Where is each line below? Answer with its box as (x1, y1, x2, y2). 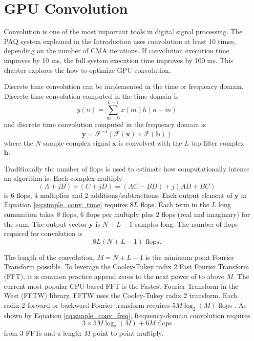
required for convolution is (4, 228, 83, 238)
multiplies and (40, 190, 83, 200)
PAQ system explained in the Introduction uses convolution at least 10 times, (4, 36, 236, 46)
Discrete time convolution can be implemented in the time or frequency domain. (4, 81, 244, 91)
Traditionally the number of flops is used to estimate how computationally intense (4, 163, 250, 173)
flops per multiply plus (86, 209, 154, 219)
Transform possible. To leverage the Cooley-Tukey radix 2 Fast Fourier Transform (4, 261, 249, 272)
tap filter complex (191, 137, 244, 148)
